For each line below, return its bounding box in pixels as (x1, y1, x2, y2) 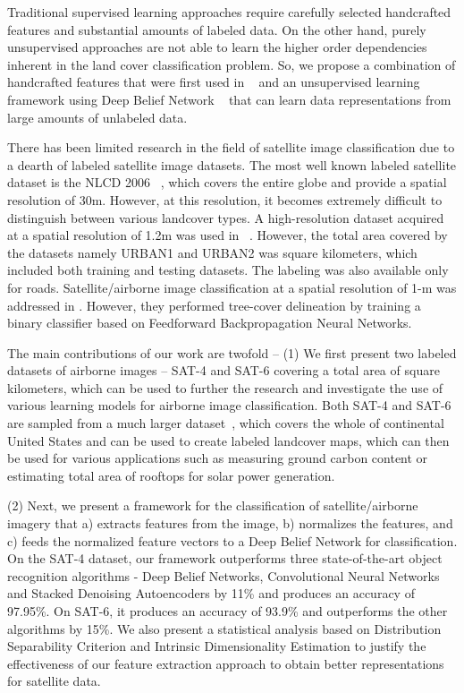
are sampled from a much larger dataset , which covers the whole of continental (7, 414, 444, 432)
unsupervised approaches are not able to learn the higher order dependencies (7, 38, 427, 56)
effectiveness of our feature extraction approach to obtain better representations (7, 654, 444, 672)
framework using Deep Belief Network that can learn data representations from (7, 90, 451, 108)
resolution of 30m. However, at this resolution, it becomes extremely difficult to (7, 190, 443, 209)
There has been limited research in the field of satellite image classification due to (7, 138, 455, 157)
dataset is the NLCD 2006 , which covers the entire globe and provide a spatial (7, 173, 447, 192)
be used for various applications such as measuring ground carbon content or (7, 449, 428, 467)
